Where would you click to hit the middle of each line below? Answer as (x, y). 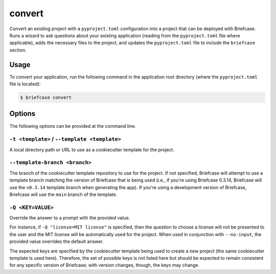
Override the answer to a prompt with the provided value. (70, 218)
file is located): (25, 84)
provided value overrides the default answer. (57, 242)
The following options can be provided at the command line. (73, 126)
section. (18, 50)
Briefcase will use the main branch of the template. (63, 194)
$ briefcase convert (46, 97)
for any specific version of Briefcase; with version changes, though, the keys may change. (104, 265)
